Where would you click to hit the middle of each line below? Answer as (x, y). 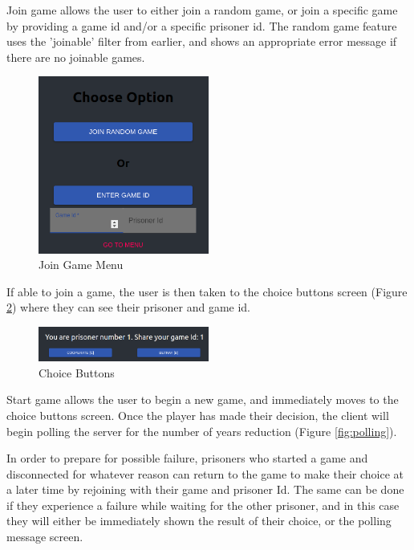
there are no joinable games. (76, 57)
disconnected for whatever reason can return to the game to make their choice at (205, 473)
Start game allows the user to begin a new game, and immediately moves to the (203, 399)
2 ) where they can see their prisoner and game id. (129, 307)
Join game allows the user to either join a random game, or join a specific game (202, 10)
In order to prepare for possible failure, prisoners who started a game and (187, 458)
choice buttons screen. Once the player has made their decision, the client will (198, 415)
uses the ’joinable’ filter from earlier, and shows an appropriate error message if (202, 41)
